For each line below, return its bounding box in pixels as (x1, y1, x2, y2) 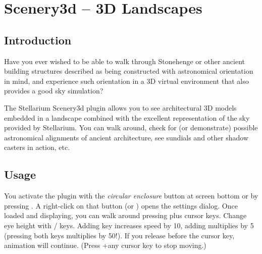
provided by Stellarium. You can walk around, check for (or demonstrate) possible (4, 122, 258, 133)
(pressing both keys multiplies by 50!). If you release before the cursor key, (4, 230, 235, 240)
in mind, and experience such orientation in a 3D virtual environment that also (4, 75, 249, 86)
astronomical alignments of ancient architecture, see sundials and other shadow (4, 132, 248, 142)
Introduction (4, 32, 72, 47)
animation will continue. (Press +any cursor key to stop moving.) (4, 240, 206, 250)
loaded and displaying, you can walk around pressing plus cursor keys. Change (4, 210, 247, 221)
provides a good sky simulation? (4, 85, 103, 96)
